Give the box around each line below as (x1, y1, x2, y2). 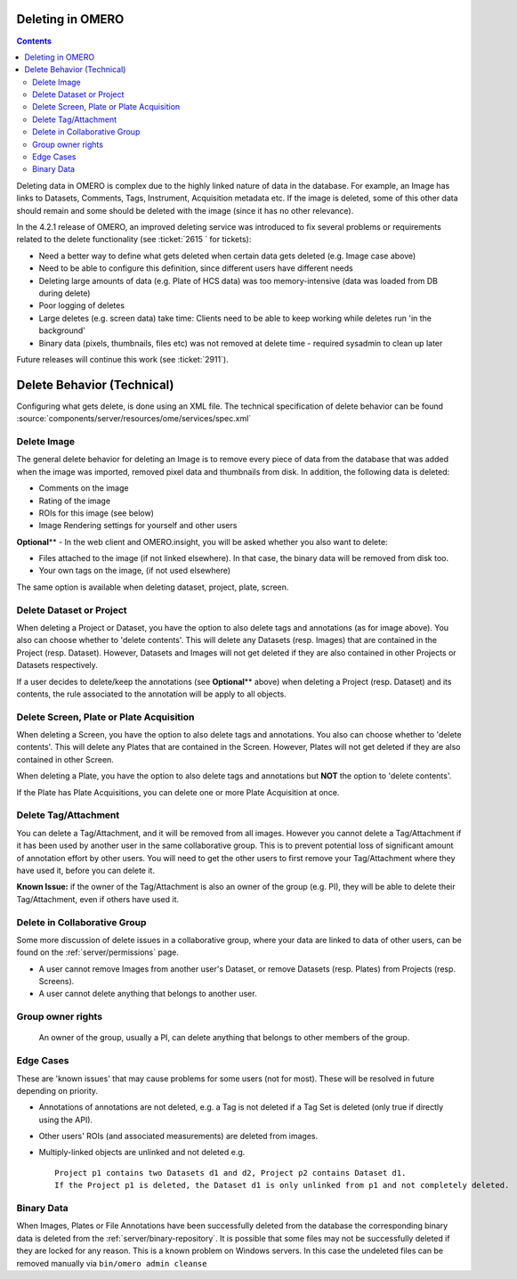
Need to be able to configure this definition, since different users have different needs (38, 263, 353, 273)
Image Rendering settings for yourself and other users (38, 520, 238, 531)
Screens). (38, 976, 75, 987)
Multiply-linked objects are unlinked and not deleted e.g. (38, 1147, 246, 1158)
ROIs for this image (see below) (38, 508, 155, 518)
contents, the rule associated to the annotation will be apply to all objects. (16, 688, 287, 699)
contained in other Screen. (16, 754, 115, 765)
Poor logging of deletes (38, 300, 125, 311)
